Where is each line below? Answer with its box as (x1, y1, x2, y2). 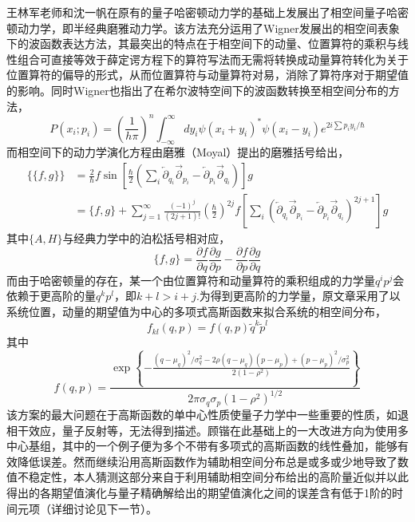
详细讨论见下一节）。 (50, 500, 157, 516)
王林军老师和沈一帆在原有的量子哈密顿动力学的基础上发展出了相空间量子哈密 (6, 4, 409, 20)
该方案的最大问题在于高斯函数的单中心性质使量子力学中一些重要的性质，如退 (6, 405, 409, 422)
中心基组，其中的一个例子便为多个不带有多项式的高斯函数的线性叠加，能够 (6, 437, 397, 454)
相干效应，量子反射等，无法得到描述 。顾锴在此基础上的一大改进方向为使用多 (6, 421, 409, 438)
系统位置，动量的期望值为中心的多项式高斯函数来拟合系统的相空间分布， (6, 303, 386, 319)
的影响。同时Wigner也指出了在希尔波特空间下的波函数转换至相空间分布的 (6, 81, 389, 98)
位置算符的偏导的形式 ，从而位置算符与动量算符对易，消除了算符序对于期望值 (6, 66, 409, 83)
